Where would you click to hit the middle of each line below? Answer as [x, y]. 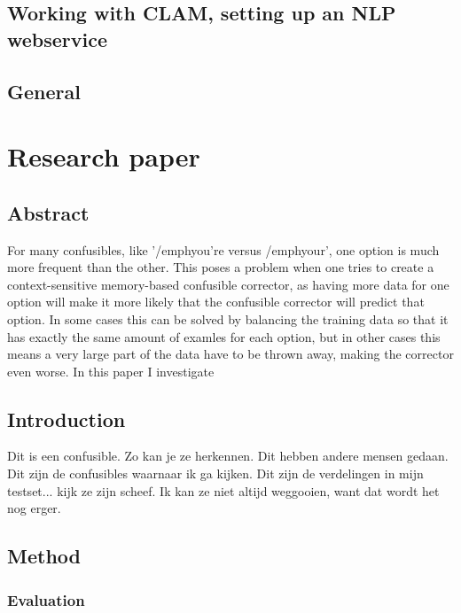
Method [44, 556]
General [44, 91]
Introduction [66, 419]
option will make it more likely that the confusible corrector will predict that [216, 302]
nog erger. [34, 508]
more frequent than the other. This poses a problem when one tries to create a [221, 267]
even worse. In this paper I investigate [111, 371]
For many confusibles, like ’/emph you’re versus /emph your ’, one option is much [223, 249]
